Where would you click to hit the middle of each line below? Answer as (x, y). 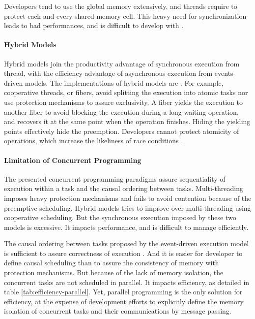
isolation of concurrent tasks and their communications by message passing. (118, 311)
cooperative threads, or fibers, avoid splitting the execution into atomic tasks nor (126, 92)
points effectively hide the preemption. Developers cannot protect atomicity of (122, 131)
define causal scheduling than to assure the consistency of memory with (112, 263)
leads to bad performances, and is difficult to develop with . (94, 25)
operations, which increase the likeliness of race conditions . (94, 141)
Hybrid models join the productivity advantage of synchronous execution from (122, 63)
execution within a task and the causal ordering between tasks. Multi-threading (124, 188)
